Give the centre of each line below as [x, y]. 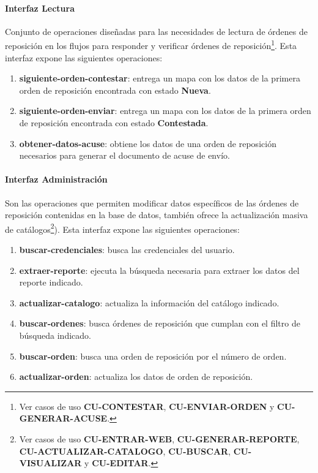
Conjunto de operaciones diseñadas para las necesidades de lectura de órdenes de [156, 31]
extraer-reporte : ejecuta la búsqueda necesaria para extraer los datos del [159, 270]
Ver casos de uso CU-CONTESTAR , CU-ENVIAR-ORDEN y [147, 406]
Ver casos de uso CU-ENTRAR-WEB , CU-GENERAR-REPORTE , [159, 438]
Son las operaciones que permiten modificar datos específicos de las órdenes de [152, 202]
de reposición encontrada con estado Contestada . [114, 123]
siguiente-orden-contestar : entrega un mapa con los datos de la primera [160, 78]
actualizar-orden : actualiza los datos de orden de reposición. [136, 377]
